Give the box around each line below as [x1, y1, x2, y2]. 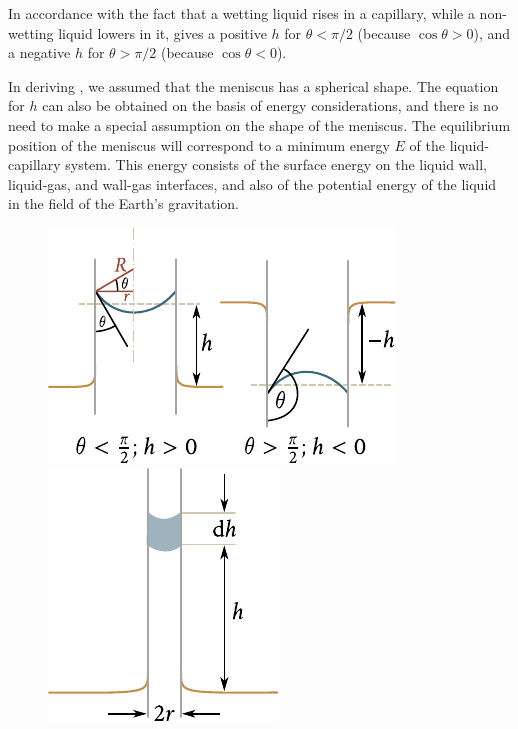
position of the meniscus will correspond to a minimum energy [8, 134, 390, 155]
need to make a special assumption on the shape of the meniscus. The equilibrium [8, 114, 511, 135]
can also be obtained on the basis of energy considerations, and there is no [42, 95, 499, 116]
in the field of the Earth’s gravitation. [8, 193, 239, 214]
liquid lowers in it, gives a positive [58, 22, 267, 43]
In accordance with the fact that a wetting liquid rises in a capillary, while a [8, 3, 475, 23]
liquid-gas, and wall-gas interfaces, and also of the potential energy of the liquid [8, 173, 497, 194]
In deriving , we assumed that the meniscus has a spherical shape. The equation [8, 75, 499, 96]
